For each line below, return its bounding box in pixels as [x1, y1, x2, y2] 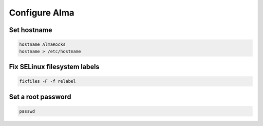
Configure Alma [9, 7, 75, 18]
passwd [19, 108, 35, 114]
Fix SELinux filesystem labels [9, 62, 100, 71]
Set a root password [9, 92, 72, 101]
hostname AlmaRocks [19, 42, 66, 47]
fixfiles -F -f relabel [19, 78, 76, 84]
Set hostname [9, 26, 53, 34]
